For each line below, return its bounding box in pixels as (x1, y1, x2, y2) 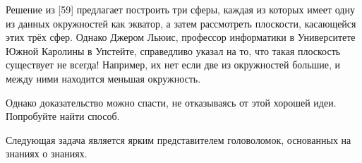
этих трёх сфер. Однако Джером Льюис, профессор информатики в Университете (6, 30, 356, 44)
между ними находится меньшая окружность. (6, 71, 201, 85)
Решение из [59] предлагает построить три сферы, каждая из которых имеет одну (6, 2, 355, 16)
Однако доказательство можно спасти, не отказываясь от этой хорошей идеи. (6, 95, 337, 109)
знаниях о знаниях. (6, 146, 88, 161)
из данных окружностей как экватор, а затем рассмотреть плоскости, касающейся (6, 16, 356, 30)
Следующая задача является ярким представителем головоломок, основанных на (6, 132, 351, 147)
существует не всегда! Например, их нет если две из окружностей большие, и (6, 57, 341, 72)
